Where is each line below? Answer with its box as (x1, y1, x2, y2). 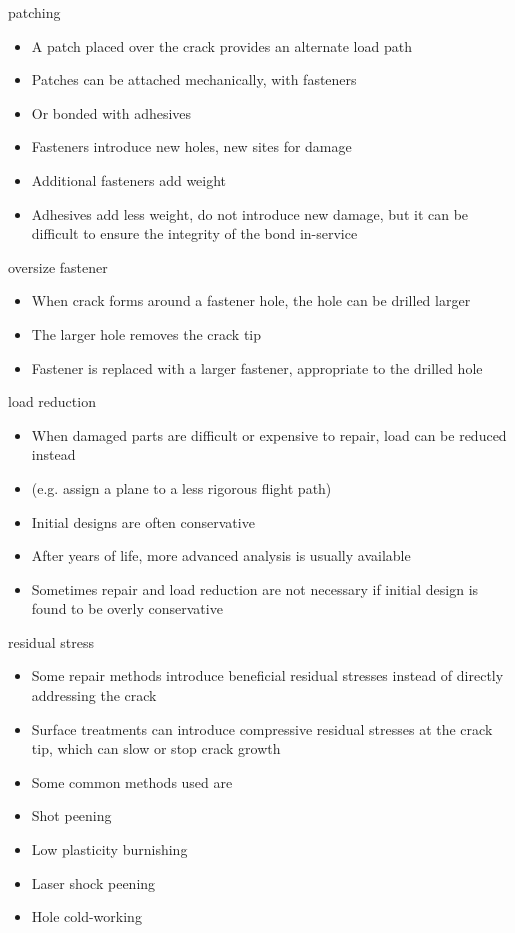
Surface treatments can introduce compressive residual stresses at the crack (31, 718, 493, 739)
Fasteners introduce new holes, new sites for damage (31, 136, 352, 157)
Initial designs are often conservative (31, 511, 255, 532)
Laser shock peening (31, 872, 156, 893)
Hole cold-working (31, 906, 142, 927)
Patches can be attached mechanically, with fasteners (31, 69, 357, 90)
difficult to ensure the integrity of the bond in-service (31, 223, 358, 244)
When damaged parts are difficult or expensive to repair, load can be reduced (31, 424, 507, 445)
